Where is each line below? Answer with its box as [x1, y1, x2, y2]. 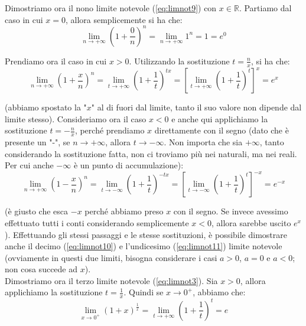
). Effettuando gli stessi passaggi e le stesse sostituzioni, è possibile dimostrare [5, 228, 287, 240]
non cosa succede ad [5, 263, 78, 275]
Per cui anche [5, 159, 54, 171]
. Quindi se [123, 286, 164, 298]
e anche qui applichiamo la [171, 112, 268, 125]
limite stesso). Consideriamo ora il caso [5, 112, 147, 125]
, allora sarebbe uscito [211, 216, 291, 229]
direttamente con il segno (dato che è [154, 124, 289, 136]
